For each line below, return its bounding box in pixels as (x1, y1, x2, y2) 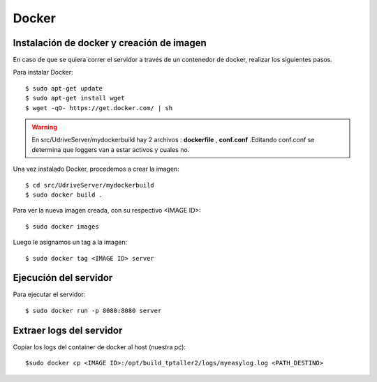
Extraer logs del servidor (13, 324, 123, 336)
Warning (31, 123, 57, 132)
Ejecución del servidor (13, 272, 113, 284)
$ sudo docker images (25, 222, 99, 230)
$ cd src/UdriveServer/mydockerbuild (25, 181, 155, 189)
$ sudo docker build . (25, 190, 103, 199)
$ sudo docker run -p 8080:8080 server (25, 307, 162, 314)
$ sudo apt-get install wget (25, 94, 125, 102)
